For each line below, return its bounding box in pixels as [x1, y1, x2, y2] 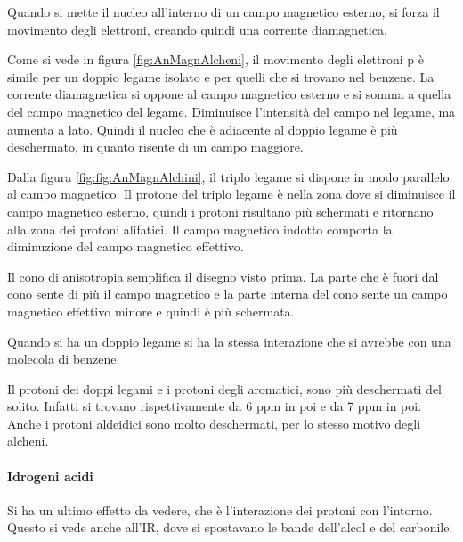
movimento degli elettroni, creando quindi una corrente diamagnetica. [7, 20, 387, 38]
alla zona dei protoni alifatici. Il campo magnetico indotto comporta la [7, 219, 393, 238]
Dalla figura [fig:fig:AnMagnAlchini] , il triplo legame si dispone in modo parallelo [7, 167, 450, 185]
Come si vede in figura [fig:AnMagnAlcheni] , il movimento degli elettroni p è [7, 50, 425, 69]
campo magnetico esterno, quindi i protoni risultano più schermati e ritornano [7, 201, 434, 220]
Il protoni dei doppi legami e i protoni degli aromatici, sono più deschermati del [7, 379, 442, 398]
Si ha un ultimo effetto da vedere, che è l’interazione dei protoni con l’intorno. [7, 500, 433, 519]
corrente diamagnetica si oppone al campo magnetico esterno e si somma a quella [7, 85, 451, 103]
